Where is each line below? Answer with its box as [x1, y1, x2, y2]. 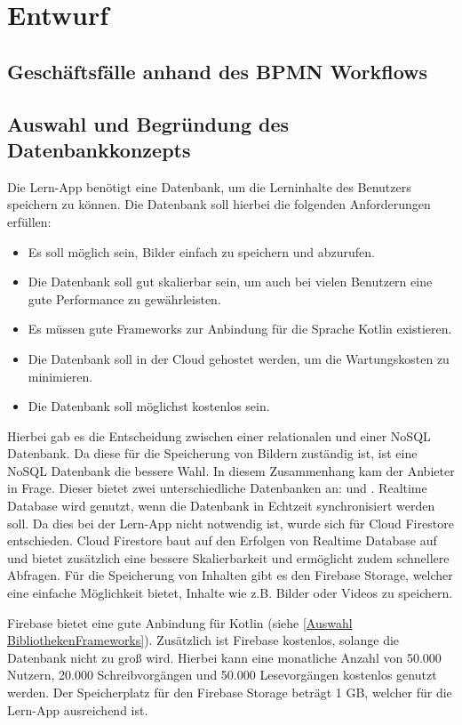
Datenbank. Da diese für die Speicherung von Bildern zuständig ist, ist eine [7, 444, 418, 463]
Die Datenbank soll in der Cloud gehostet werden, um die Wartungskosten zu [28, 349, 450, 367]
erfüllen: [7, 212, 52, 230]
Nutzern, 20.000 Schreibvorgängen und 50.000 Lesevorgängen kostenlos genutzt [7, 665, 437, 684]
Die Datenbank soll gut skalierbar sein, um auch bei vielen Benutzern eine [28, 272, 433, 291]
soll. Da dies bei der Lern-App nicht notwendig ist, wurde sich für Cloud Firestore [7, 513, 454, 532]
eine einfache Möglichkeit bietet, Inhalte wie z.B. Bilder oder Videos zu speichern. [7, 584, 453, 602]
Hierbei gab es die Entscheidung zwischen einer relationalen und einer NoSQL [7, 426, 431, 445]
